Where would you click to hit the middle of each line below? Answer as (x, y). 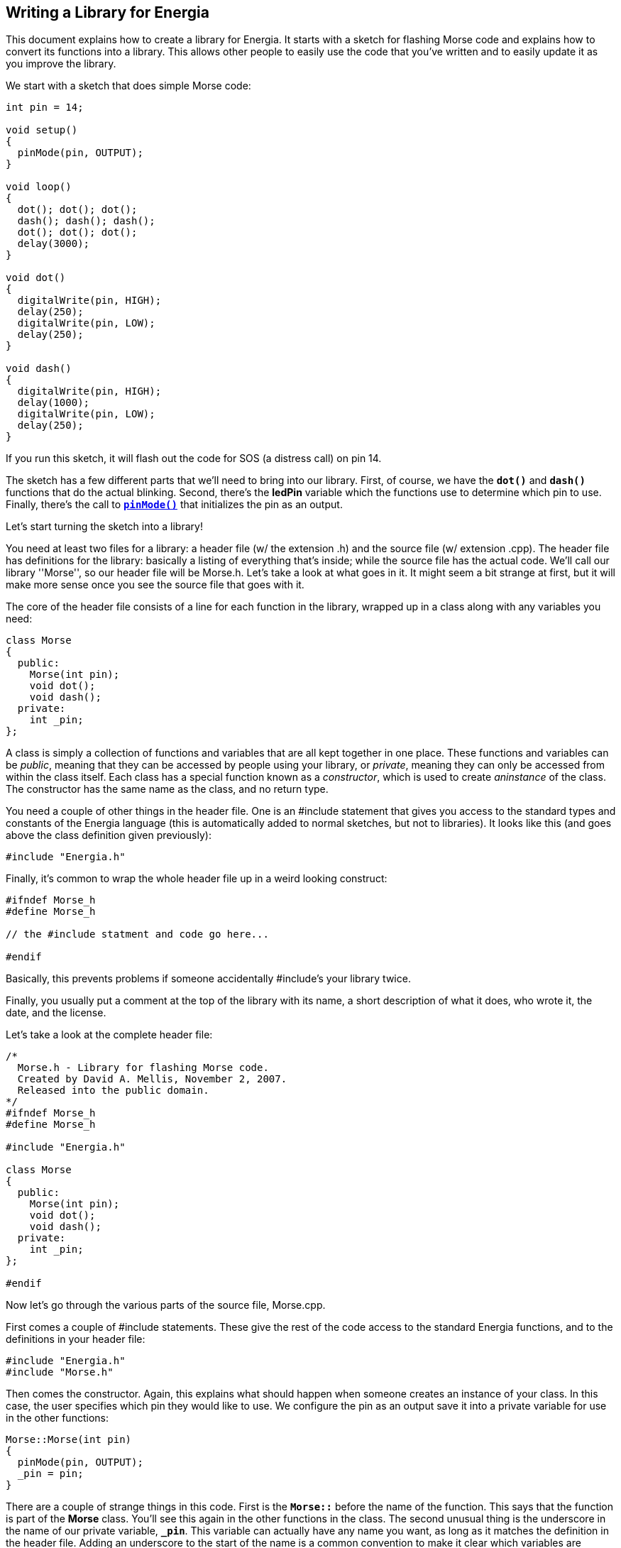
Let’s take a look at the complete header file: (109, 1035)
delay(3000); (54, 244)
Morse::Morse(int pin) (69, 1440)
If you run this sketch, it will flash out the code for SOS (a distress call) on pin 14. (194, 459)
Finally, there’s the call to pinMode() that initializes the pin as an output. (174, 505)
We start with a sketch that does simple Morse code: (128, 86)
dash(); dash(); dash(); (86, 221)
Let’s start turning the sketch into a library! (104, 527)
